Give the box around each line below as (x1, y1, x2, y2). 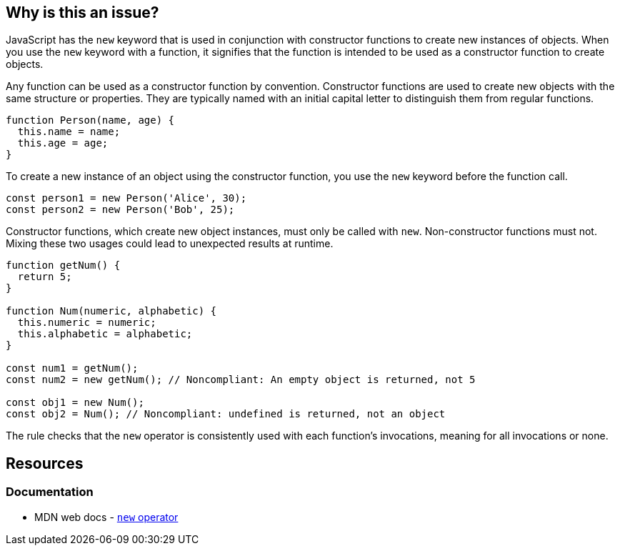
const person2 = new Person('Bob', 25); (6, 204, 235, 216)
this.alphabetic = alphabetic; (17, 328, 193, 340)
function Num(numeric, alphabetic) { (6, 305, 217, 317)
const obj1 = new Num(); (6, 397, 144, 409)
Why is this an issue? (6, 4, 159, 21)
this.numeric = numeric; (17, 317, 156, 329)
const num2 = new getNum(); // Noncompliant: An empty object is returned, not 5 (6, 374, 476, 386)
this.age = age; (17, 137, 109, 149)
